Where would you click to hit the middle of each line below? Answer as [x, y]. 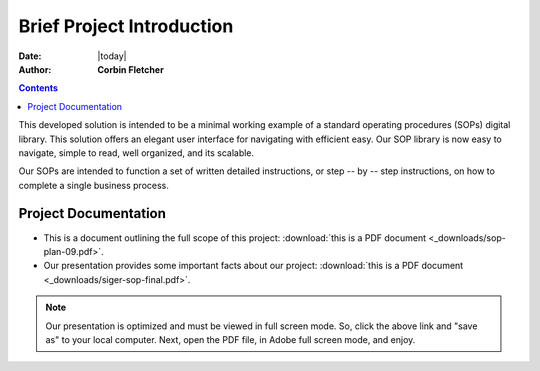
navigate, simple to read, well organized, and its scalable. [136, 152]
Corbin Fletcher [130, 69]
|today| [112, 56]
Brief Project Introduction [126, 26]
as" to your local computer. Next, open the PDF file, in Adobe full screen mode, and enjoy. [230, 339]
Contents [38, 88]
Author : [35, 69]
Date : [30, 56]
